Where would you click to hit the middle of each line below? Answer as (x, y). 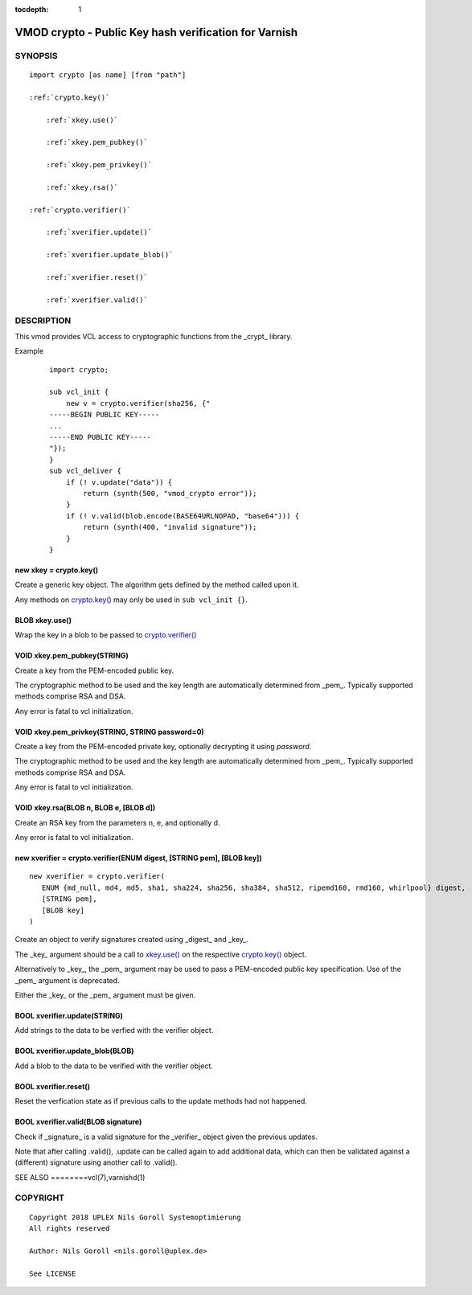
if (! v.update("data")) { (119, 482)
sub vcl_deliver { (86, 471)
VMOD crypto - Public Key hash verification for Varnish (156, 32)
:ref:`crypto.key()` (70, 97)
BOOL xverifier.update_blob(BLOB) (74, 1051)
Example (29, 351)
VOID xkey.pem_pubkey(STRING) (72, 656)
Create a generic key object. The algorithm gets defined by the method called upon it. (157, 585)
